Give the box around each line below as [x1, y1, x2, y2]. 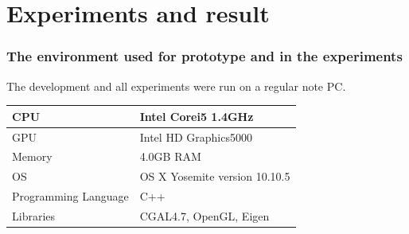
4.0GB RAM [139, 148, 201, 165]
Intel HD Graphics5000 [139, 128, 252, 145]
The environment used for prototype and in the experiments [6, 46, 403, 66]
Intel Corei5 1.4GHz [139, 107, 254, 124]
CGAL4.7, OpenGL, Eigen [139, 207, 270, 224]
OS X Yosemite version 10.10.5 [139, 168, 290, 185]
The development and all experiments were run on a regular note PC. [6, 77, 346, 94]
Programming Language [12, 188, 129, 205]
